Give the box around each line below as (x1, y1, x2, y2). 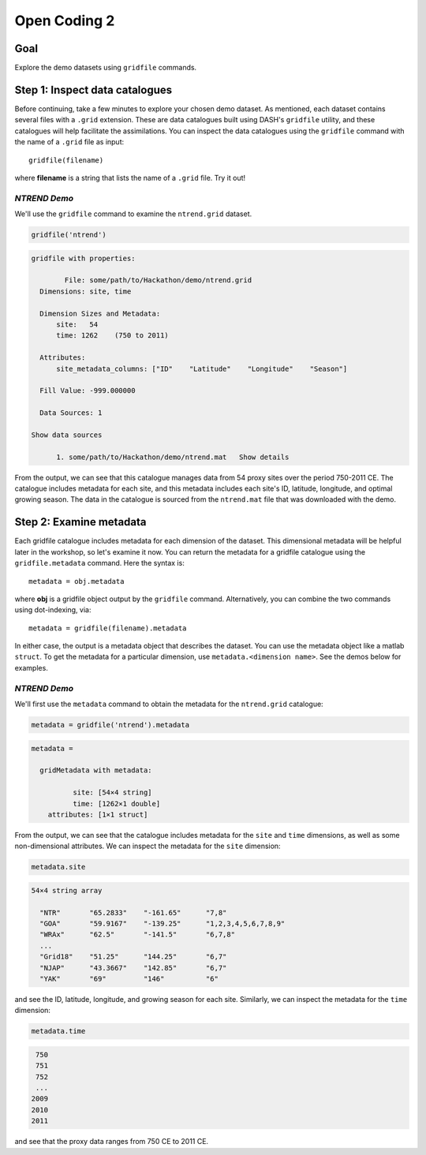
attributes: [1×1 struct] (47, 809, 148, 819)
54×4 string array (31, 886, 103, 895)
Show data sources (31, 430, 103, 439)
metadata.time (31, 1026, 86, 1036)
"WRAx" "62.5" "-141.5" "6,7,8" (39, 930, 236, 939)
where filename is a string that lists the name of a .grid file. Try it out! (14, 173, 246, 182)
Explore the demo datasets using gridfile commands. (14, 63, 197, 73)
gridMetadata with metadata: (39, 766, 153, 775)
